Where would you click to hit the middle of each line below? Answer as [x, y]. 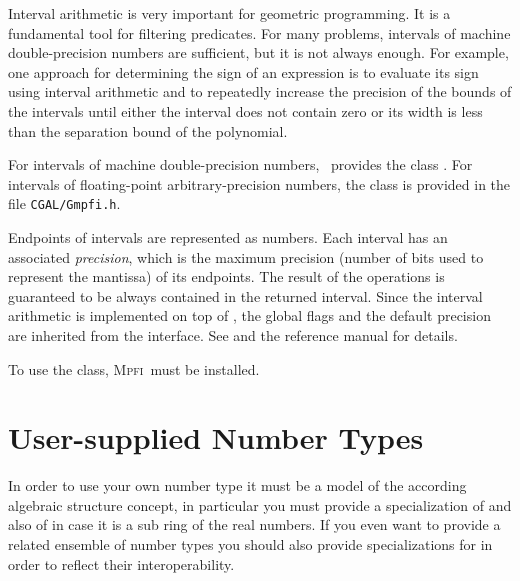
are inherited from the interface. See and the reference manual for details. [233, 334]
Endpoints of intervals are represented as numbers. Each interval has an [228, 237]
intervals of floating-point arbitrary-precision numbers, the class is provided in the [259, 183]
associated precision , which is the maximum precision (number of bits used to [246, 256]
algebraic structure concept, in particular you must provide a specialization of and [260, 504]
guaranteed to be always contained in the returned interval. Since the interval [245, 295]
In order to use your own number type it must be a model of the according [237, 485]
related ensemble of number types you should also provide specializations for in [250, 544]
